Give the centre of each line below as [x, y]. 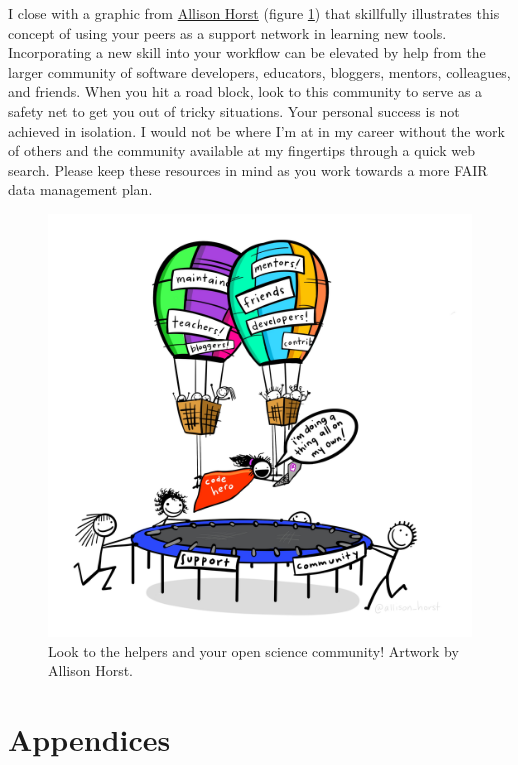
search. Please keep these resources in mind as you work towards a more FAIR [248, 169]
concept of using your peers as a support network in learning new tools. [227, 32]
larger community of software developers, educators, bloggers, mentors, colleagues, [259, 71]
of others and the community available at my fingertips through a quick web [241, 150]
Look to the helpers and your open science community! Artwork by [253, 650]
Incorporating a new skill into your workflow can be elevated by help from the [247, 52]
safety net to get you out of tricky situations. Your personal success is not [234, 110]
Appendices [89, 739]
